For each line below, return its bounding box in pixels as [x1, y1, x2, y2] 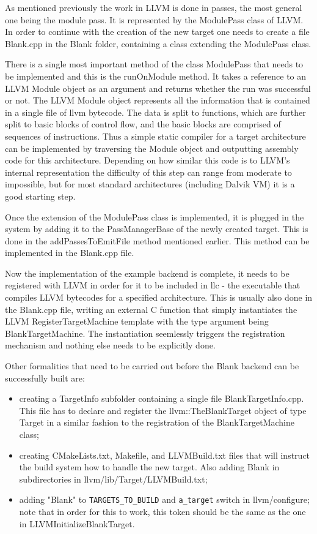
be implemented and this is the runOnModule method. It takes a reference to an [5, 69, 307, 82]
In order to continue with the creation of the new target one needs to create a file [5, 25, 310, 38]
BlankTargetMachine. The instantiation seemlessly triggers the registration [5, 326, 285, 339]
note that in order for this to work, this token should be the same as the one [19, 505, 306, 518]
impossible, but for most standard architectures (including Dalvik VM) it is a [5, 178, 295, 190]
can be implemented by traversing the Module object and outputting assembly [5, 141, 299, 154]
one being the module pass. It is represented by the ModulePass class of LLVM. [5, 13, 304, 26]
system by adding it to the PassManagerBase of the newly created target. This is [5, 222, 308, 235]
